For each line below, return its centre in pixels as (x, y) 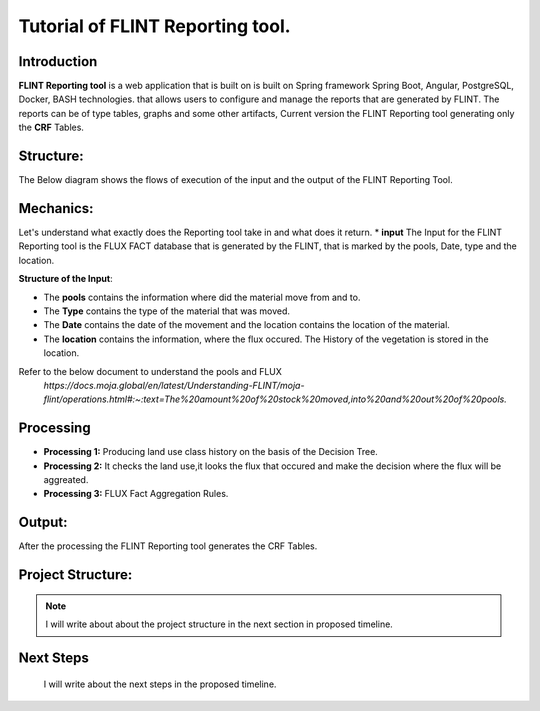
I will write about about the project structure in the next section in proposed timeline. (219, 624)
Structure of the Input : (66, 279)
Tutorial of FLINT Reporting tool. (154, 26)
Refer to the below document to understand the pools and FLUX (150, 371)
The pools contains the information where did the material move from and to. (202, 297)
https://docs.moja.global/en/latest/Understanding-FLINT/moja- (174, 385)
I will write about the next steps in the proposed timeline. (160, 684)
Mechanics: (56, 208)
